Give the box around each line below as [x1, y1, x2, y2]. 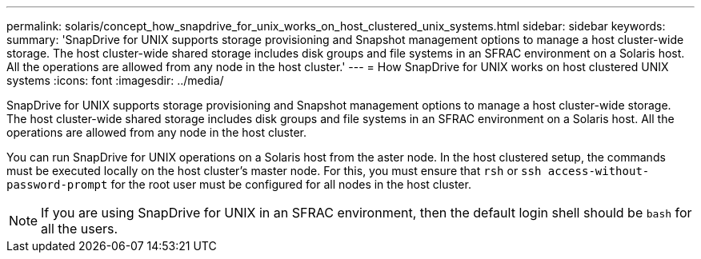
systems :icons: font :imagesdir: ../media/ [6, 74, 224, 87]
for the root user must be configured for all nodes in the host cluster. [110, 177, 471, 191]
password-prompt [6, 178, 108, 191]
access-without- [547, 165, 650, 177]
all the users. [41, 221, 118, 237]
